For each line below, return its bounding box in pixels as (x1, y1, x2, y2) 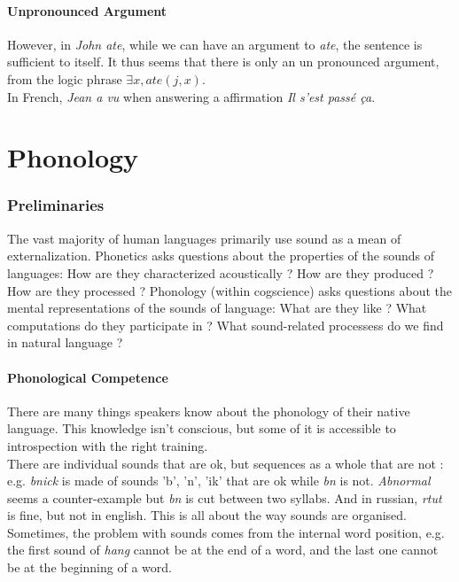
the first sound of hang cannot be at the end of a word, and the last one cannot (7, 540, 439, 559)
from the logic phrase (7, 69, 122, 88)
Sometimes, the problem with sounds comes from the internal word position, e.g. (7, 523, 445, 541)
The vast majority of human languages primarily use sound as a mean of (7, 229, 401, 247)
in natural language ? (7, 333, 123, 352)
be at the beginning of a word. (7, 558, 172, 577)
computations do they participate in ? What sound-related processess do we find (7, 315, 444, 334)
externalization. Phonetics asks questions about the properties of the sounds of (7, 246, 435, 265)
